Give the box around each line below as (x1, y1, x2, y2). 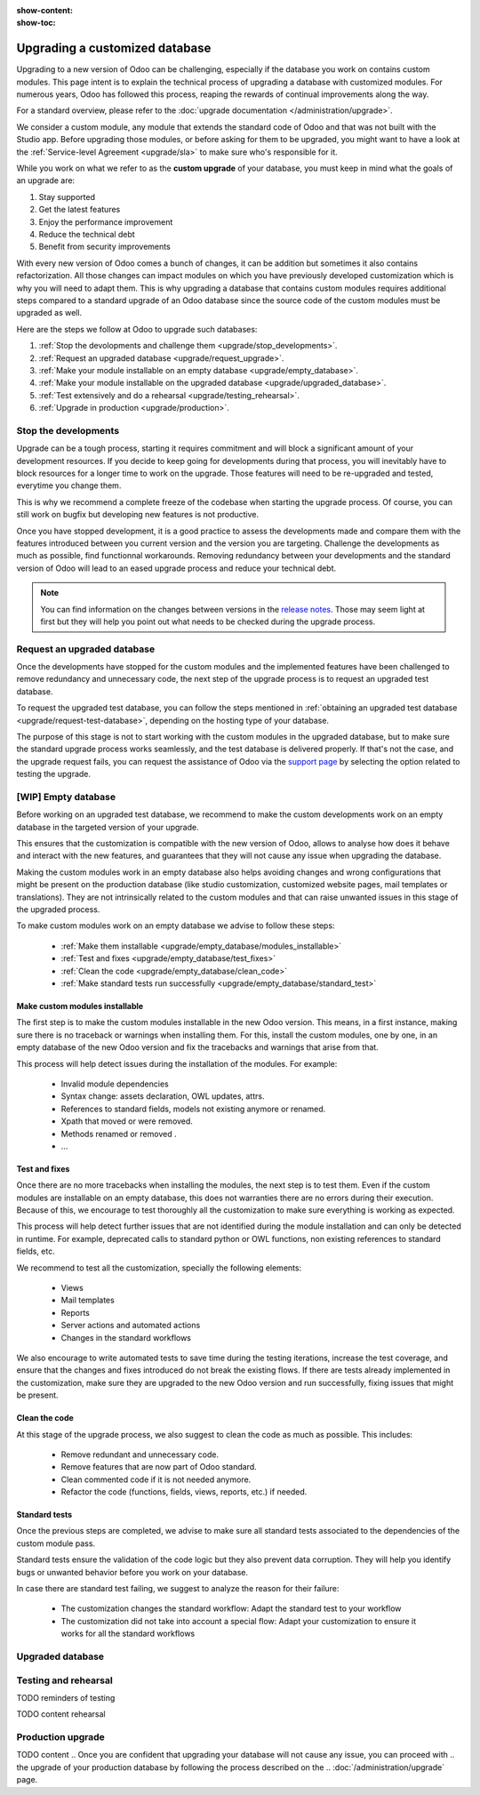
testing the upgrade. (16, 769, 92, 780)
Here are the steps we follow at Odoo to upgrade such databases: (16, 324, 258, 334)
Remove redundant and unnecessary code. (60, 1449, 220, 1460)
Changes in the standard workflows (60, 1332, 191, 1342)
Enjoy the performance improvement (38, 216, 173, 227)
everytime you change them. (16, 480, 122, 491)
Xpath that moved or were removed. (60, 1116, 193, 1126)
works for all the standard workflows (60, 1628, 196, 1639)
